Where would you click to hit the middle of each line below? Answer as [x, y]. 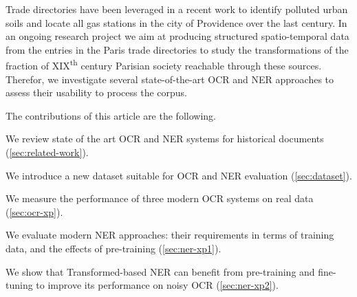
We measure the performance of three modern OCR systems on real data [160, 198]
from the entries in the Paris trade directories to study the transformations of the [177, 49]
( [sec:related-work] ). [47, 152]
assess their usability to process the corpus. [96, 92]
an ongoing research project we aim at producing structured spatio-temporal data [177, 36]
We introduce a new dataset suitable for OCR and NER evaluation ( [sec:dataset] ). [179, 175]
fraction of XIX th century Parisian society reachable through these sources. [164, 65]
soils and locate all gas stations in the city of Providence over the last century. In [176, 22]
